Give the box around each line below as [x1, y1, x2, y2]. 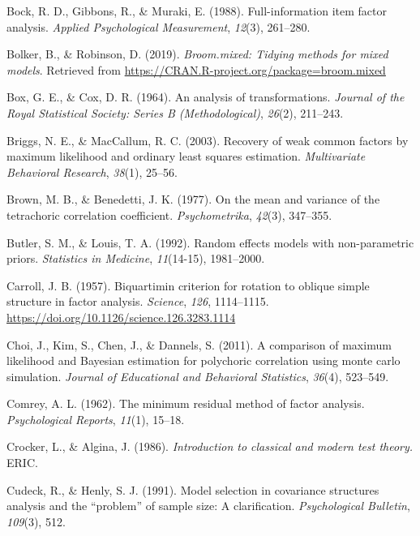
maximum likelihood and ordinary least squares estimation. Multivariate [6, 148, 366, 165]
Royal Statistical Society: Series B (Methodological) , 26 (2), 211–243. [6, 104, 344, 121]
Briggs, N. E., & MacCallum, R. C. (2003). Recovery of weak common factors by [6, 131, 409, 148]
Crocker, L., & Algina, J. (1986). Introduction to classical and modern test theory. [6, 438, 414, 455]
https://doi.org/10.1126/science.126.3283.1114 [6, 308, 236, 325]
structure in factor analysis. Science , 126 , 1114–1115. [6, 293, 269, 310]
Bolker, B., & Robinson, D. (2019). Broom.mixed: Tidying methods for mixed [6, 45, 388, 62]
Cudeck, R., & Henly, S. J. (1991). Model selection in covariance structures [6, 481, 379, 498]
